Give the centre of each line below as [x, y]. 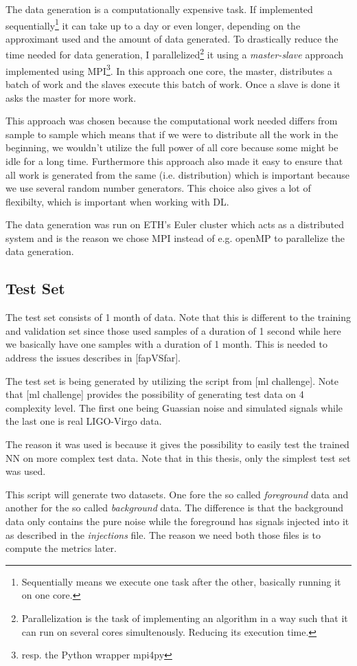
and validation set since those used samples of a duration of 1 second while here [173, 330]
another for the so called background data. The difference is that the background [175, 508]
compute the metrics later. [61, 548]
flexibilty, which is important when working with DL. [117, 201]
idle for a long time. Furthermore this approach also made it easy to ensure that [174, 160]
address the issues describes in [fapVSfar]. [93, 358]
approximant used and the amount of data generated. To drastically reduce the [172, 38]
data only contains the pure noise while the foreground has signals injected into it [177, 521]
